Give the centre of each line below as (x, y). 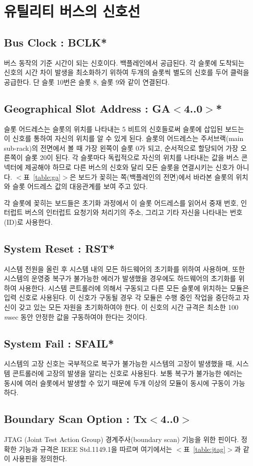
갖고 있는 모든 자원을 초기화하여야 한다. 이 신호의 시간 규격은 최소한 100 (129, 307)
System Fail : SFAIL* (59, 343)
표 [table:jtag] (204, 449)
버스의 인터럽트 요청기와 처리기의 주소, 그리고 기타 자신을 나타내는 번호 (134, 212)
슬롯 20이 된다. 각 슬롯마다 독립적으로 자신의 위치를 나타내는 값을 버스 (132, 157)
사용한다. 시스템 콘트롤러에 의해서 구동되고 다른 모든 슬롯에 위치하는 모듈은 (134, 288)
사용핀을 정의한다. (40, 458)
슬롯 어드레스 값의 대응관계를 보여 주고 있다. (80, 186)
